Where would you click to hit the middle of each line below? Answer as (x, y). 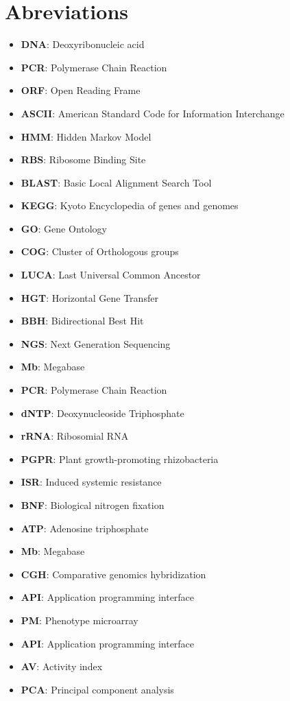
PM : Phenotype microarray (80, 620)
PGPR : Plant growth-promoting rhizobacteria (120, 459)
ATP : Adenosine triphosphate (85, 528)
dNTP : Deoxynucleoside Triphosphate (102, 413)
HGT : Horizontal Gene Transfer (89, 297)
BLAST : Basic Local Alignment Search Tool (116, 182)
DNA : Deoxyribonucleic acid (83, 44)
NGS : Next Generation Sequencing (96, 343)
